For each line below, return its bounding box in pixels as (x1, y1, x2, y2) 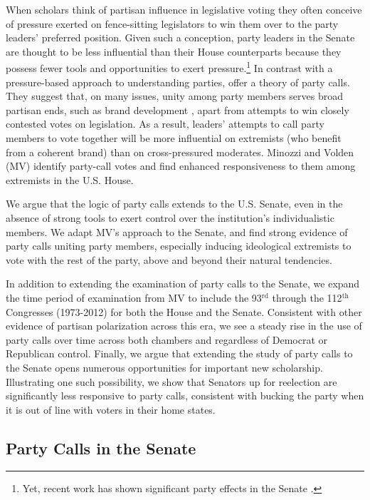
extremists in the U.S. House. (6, 172, 134, 187)
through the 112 (272, 290, 342, 305)
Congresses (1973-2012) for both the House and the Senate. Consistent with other (6, 304, 362, 319)
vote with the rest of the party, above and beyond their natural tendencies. (6, 252, 332, 267)
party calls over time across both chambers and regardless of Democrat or (6, 332, 328, 347)
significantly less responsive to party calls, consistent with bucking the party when (6, 388, 364, 403)
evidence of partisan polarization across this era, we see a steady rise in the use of (6, 318, 362, 333)
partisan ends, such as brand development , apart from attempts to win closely (6, 102, 349, 117)
